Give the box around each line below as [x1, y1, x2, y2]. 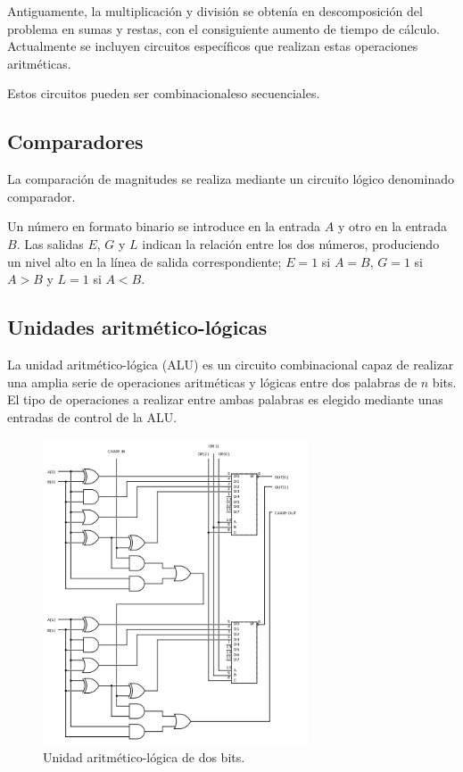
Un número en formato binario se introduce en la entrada [7, 217, 321, 236]
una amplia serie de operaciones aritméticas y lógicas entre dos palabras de [7, 372, 418, 391]
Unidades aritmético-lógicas [7, 313, 268, 341]
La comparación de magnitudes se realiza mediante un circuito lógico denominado [7, 170, 454, 188]
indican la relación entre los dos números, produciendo [142, 234, 440, 253]
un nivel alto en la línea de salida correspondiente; [7, 252, 282, 270]
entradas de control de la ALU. [7, 407, 178, 426]
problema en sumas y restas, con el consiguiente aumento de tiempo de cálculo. [7, 19, 440, 37]
